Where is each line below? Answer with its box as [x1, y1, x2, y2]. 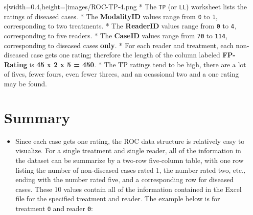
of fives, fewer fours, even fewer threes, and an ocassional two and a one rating [4, 69, 239, 79]
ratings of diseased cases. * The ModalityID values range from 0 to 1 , [4, 11, 218, 21]
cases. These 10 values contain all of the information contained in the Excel [15, 184, 242, 194]
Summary [4, 107, 70, 127]
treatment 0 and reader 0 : [15, 203, 93, 213]
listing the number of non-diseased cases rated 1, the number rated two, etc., [15, 164, 246, 175]
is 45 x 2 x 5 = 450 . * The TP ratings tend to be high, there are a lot [29, 59, 246, 69]
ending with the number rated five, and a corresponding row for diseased [15, 174, 234, 185]
